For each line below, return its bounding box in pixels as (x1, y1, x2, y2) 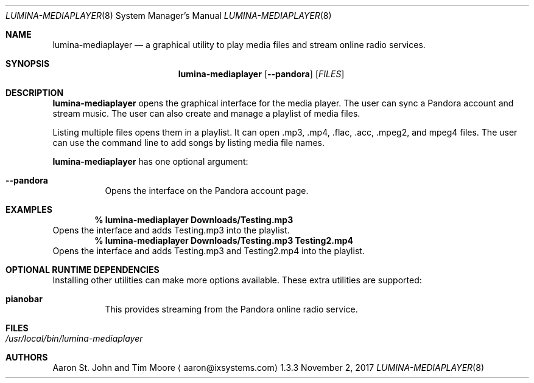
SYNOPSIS (5, 58, 50, 69)
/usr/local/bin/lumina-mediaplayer (5, 333, 143, 343)
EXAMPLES (5, 204, 52, 215)
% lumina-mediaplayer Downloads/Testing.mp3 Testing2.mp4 (94, 235, 353, 246)
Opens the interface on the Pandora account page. (105, 185, 309, 196)
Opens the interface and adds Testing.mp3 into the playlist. (52, 225, 290, 235)
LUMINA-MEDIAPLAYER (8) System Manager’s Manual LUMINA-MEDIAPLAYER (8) (5, 10, 332, 21)
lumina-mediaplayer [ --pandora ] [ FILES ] (178, 69, 345, 79)
